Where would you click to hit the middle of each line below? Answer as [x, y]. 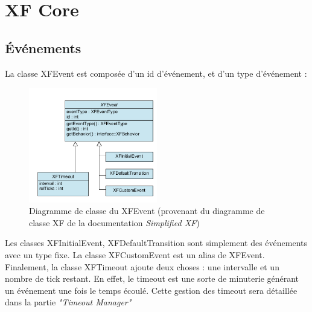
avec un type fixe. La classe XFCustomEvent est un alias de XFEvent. [135, 255]
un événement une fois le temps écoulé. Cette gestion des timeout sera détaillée [151, 290]
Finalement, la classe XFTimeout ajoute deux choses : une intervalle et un [142, 266]
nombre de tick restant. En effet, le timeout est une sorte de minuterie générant [152, 278]
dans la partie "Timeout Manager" [68, 302]
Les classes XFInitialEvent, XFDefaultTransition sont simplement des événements [156, 243]
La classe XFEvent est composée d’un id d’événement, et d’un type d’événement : [156, 73]
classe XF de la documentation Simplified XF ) [114, 222]
